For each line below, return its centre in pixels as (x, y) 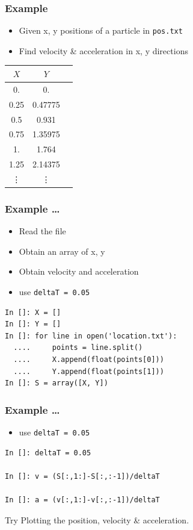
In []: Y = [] (33, 324)
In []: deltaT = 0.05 (48, 453)
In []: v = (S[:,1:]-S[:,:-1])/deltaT (82, 476)
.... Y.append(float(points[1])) (89, 371)
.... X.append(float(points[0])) (89, 360)
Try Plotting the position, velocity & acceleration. (97, 519)
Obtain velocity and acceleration (79, 271)
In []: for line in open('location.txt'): (91, 336)
